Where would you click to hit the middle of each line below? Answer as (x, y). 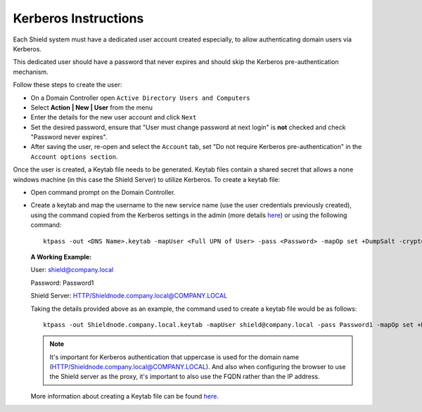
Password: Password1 (62, 283)
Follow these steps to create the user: (68, 85)
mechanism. (31, 72)
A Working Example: (61, 257)
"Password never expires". (69, 137)
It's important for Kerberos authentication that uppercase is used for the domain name (174, 357)
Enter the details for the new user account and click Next (114, 117)
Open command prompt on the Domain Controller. (103, 193)
